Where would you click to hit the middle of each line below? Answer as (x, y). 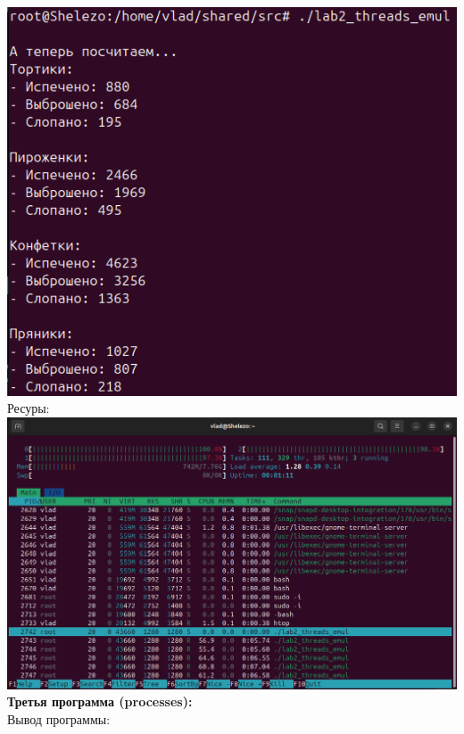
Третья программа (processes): (100, 701)
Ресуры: (29, 408)
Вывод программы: (59, 718)
